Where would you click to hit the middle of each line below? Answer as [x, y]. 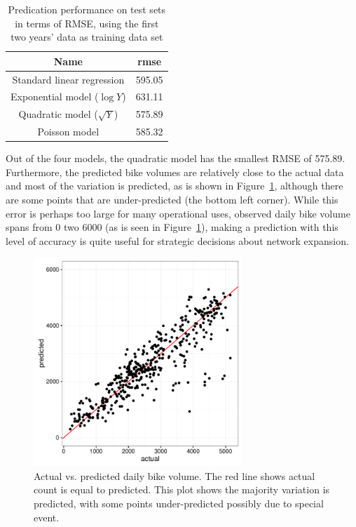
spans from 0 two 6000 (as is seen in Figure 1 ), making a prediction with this [172, 227]
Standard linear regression [68, 79]
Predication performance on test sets [87, 9]
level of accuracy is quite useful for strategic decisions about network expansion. [177, 240]
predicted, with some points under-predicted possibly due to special [179, 503]
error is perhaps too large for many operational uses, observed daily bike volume [178, 213]
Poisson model [68, 132]
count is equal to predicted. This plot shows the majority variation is [182, 489]
